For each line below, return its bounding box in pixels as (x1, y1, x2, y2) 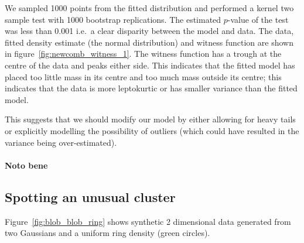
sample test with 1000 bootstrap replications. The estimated (5, 13, 221, 25)
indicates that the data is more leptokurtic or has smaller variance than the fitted (5, 82, 298, 94)
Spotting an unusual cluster (5, 187, 176, 206)
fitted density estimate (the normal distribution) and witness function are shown (5, 36, 293, 48)
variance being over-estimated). (5, 136, 117, 148)
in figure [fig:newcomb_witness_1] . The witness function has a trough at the (5, 47, 282, 60)
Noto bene (5, 159, 48, 171)
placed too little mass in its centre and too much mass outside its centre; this (5, 70, 282, 83)
